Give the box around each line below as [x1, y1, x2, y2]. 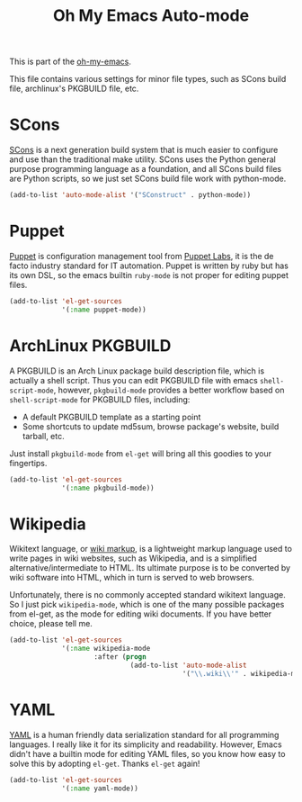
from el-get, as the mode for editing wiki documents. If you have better [9, 608, 272, 619]
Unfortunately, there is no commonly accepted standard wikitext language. [9, 590, 286, 600]
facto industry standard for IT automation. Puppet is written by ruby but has [9, 260, 289, 271]
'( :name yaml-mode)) [61, 784, 139, 793]
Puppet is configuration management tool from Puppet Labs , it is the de [9, 250, 274, 261]
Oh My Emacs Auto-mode [52, 5, 250, 26]
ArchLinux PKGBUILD [9, 335, 172, 356]
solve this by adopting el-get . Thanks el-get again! [9, 758, 200, 769]
